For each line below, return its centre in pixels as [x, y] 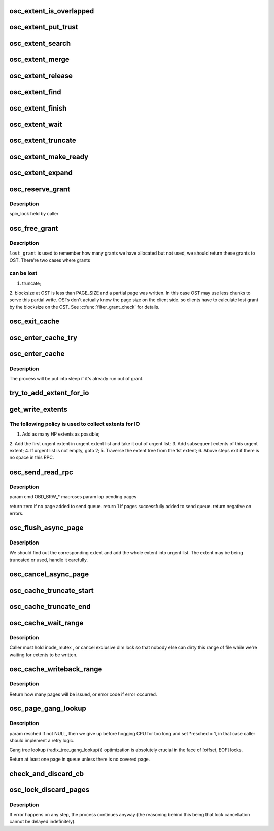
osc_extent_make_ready [49, 156]
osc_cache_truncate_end [50, 607]
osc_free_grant [34, 228]
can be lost [23, 273]
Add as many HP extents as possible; [61, 434]
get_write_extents [39, 409]
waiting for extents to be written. [43, 655]
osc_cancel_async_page [49, 574]
